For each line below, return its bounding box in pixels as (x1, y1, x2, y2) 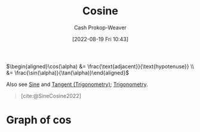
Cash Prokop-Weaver (73, 24, 127, 31)
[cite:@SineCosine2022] (20, 92, 82, 99)
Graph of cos (6, 113, 72, 127)
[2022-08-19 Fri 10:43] (72, 35, 129, 42)
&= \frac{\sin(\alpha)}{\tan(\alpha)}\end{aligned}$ (6, 69, 130, 76)
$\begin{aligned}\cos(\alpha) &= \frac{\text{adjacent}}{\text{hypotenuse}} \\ (6, 63, 195, 70)
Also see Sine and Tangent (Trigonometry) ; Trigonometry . (6, 81, 148, 88)
